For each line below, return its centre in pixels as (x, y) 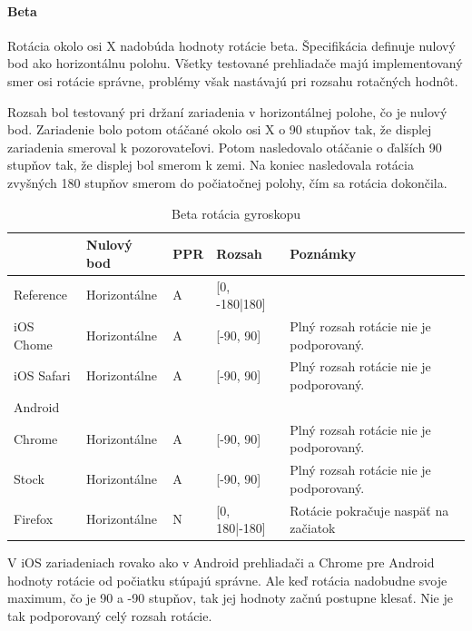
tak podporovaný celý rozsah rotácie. (110, 616)
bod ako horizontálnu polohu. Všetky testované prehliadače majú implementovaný (235, 63)
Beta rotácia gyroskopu (236, 213)
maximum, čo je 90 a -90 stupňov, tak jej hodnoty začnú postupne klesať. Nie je (230, 598)
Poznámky (323, 253)
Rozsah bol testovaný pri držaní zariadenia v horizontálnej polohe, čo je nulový (227, 111)
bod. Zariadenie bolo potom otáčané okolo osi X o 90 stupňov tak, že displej (220, 129)
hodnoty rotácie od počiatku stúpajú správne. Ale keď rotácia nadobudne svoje (227, 580)
